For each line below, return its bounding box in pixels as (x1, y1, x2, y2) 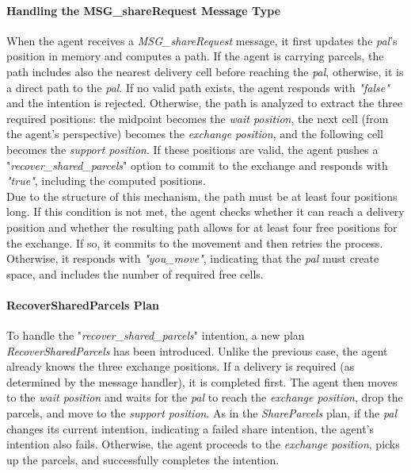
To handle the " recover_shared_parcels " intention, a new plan (6, 327, 305, 344)
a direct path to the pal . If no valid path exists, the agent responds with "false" (6, 79, 390, 95)
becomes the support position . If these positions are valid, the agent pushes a (6, 140, 379, 157)
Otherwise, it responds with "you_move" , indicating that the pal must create (6, 250, 379, 267)
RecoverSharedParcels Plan (6, 296, 159, 313)
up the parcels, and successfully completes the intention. (6, 451, 280, 467)
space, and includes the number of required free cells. (6, 265, 264, 282)
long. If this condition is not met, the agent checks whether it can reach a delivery (6, 203, 405, 220)
